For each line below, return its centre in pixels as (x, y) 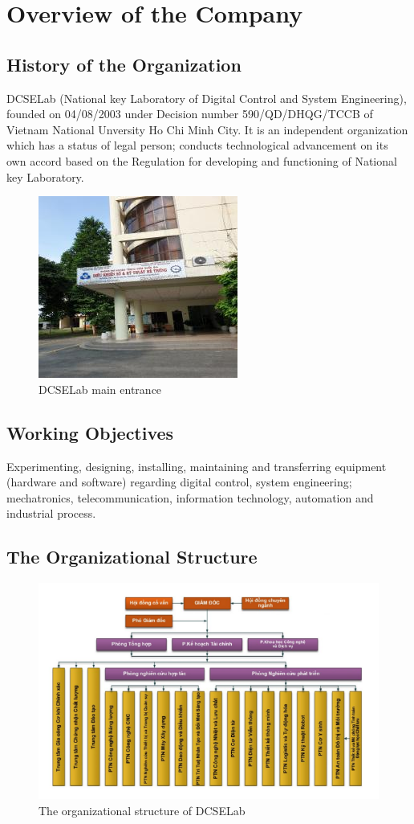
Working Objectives (90, 432)
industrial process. (51, 513)
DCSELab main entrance (100, 389)
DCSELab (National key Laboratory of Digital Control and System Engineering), (207, 98)
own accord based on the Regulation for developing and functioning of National (202, 160)
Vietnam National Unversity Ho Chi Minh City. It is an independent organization (207, 129)
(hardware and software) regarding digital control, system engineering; (179, 482)
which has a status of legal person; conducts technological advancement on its (197, 145)
